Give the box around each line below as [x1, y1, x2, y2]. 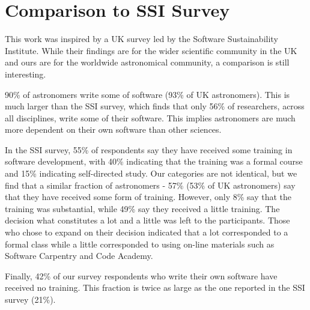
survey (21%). [5, 293, 56, 305]
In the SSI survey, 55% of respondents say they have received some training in [5, 143, 293, 156]
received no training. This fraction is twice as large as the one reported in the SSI [5, 281, 305, 294]
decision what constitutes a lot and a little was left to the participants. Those [5, 214, 290, 226]
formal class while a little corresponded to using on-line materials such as [5, 237, 275, 250]
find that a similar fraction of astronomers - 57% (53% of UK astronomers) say [5, 178, 296, 191]
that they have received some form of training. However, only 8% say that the [5, 190, 292, 203]
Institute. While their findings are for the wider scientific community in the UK [5, 44, 297, 56]
